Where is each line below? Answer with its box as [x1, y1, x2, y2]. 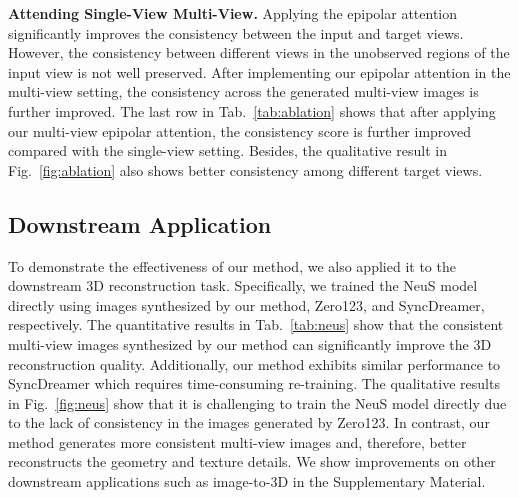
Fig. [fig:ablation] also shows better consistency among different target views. [8, 159, 483, 180]
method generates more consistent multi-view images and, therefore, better [8, 431, 467, 452]
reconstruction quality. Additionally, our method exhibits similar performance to [8, 353, 501, 374]
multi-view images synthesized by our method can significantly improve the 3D [8, 333, 492, 354]
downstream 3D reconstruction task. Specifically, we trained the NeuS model [8, 275, 478, 296]
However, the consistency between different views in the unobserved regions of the [8, 42, 510, 63]
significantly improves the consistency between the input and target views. [8, 22, 464, 43]
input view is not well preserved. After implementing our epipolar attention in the [8, 61, 511, 82]
